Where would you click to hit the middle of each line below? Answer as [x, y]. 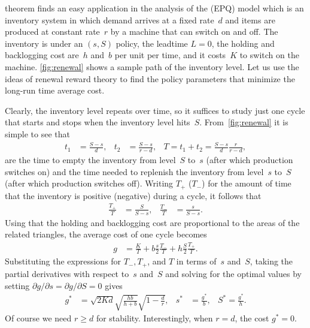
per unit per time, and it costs [170, 55]
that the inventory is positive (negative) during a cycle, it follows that [133, 195]
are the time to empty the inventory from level [90, 159]
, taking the [271, 261]
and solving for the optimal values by [233, 273]
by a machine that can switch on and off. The [194, 31]
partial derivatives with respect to [67, 273]
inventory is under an [44, 43]
